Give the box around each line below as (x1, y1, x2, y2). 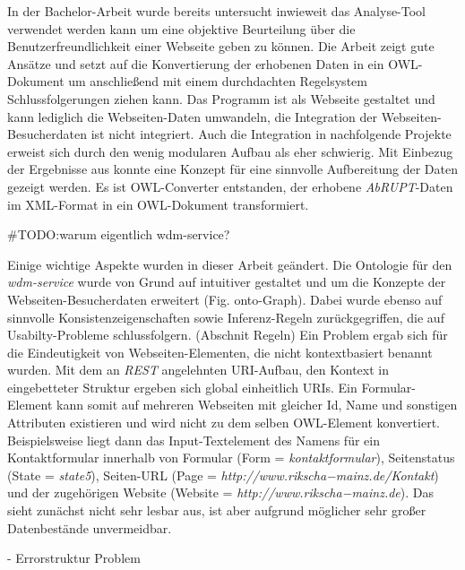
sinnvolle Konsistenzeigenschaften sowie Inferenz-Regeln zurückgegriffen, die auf (7, 307, 444, 326)
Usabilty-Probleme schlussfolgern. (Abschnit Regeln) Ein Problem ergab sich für (7, 325, 448, 344)
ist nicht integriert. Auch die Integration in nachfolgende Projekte (90, 125, 452, 143)
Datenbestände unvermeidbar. (7, 518, 172, 537)
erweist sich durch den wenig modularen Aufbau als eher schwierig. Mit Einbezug (7, 142, 453, 160)
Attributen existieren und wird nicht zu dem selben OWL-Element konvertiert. (7, 413, 440, 432)
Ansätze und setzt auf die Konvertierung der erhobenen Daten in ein (7, 54, 384, 73)
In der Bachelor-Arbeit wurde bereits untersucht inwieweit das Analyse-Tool (7, 2, 426, 20)
